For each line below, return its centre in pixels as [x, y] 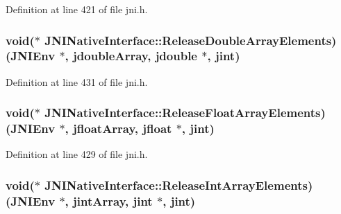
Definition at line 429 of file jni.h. [77, 154]
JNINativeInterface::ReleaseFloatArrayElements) [185, 113]
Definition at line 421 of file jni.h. [77, 9]
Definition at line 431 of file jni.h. [77, 81]
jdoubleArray [110, 56]
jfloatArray [104, 128]
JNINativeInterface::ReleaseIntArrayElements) [179, 185]
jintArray [99, 200]
